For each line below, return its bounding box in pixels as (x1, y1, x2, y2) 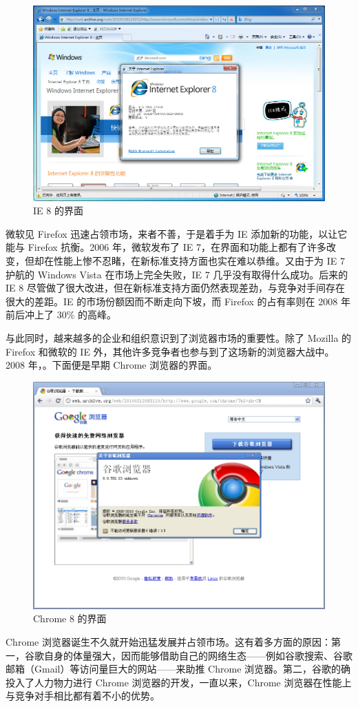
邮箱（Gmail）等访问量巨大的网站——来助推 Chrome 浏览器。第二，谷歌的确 (6, 662, 351, 676)
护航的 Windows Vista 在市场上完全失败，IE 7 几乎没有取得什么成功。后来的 (6, 267, 348, 281)
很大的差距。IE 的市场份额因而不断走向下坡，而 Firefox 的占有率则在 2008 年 (6, 294, 350, 308)
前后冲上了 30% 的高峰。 (6, 307, 116, 322)
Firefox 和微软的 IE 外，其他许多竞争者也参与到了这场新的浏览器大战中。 (6, 344, 335, 358)
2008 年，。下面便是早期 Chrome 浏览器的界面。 (6, 358, 218, 372)
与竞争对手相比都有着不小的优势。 (6, 688, 160, 703)
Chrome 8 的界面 (33, 611, 107, 626)
